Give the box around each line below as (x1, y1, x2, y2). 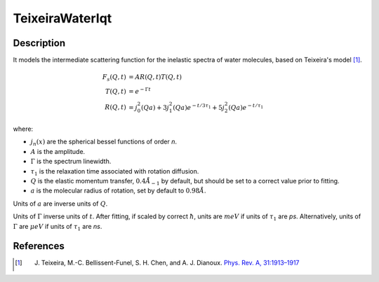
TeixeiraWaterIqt (13, 10, 112, 26)
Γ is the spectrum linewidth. (30, 157, 112, 166)
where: (13, 125, 34, 133)
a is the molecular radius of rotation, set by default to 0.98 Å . (30, 186, 206, 195)
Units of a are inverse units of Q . (13, 199, 108, 208)
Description (13, 37, 66, 49)
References (13, 240, 65, 252)
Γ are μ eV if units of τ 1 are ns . (13, 222, 102, 232)
